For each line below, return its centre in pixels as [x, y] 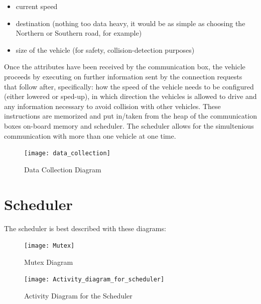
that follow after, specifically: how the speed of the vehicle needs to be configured [129, 86]
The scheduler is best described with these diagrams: [85, 228]
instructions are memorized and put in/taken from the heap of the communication [130, 116]
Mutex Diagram [49, 262]
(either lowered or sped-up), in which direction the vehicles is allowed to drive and [130, 96]
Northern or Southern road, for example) [79, 33]
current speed [37, 6]
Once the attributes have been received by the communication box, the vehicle [125, 67]
